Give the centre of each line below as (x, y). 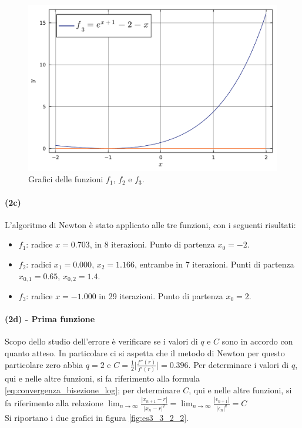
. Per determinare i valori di (239, 364)
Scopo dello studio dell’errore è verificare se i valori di (101, 341)
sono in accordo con (257, 341)
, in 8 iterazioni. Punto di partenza (152, 244)
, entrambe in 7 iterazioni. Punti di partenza (214, 264)
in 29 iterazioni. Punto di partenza (161, 296)
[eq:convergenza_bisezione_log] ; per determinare (93, 389)
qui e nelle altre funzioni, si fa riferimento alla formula (102, 378)
